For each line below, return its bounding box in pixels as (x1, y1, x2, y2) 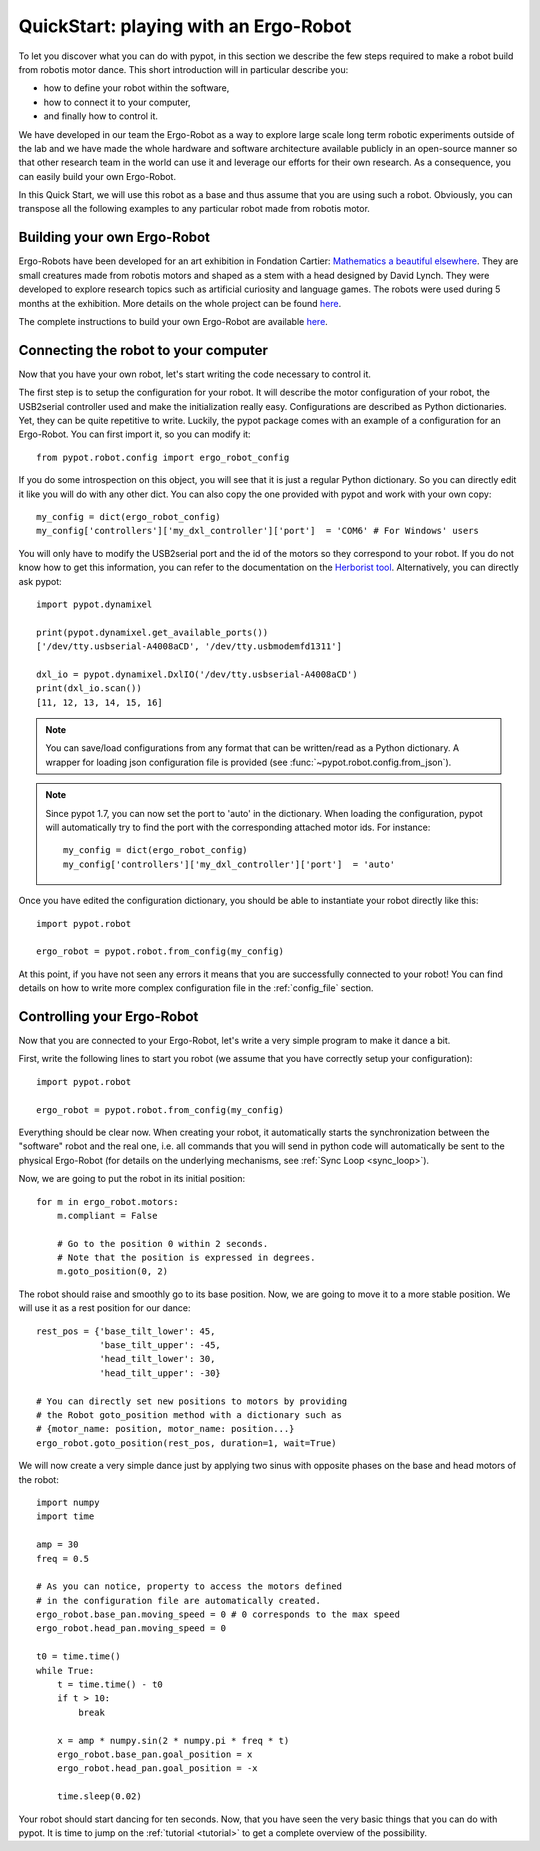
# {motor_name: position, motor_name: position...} (36, 1423, 295, 1435)
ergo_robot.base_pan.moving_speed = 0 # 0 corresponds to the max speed (36, 1609, 400, 1620)
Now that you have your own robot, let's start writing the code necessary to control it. (18, 368, 372, 380)
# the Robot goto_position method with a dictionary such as (36, 1410, 342, 1420)
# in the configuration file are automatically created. (36, 1595, 322, 1606)
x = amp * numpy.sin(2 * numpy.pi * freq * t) (56, 1735, 290, 1746)
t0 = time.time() (36, 1651, 121, 1662)
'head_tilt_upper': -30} (99, 1367, 222, 1379)
